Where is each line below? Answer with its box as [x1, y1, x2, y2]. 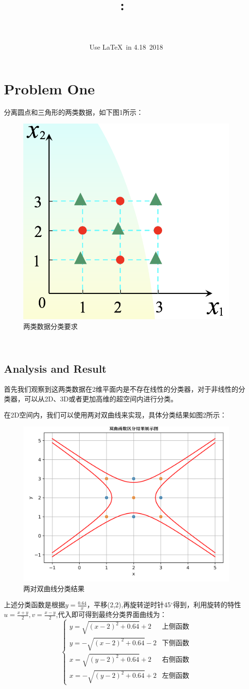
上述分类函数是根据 [4, 599, 65, 610]
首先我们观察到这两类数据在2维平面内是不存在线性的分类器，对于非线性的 [4, 384, 238, 394]
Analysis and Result [4, 361, 107, 376]
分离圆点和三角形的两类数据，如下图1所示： [4, 107, 143, 117]
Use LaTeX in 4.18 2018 [89, 42, 163, 52]
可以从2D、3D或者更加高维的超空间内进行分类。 [24, 393, 178, 403]
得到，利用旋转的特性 [173, 599, 241, 610]
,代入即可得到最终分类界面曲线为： [56, 609, 167, 619]
